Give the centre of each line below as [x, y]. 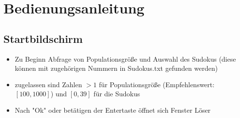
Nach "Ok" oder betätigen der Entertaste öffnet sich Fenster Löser [113, 110]
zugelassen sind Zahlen [48, 84]
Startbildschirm [43, 38]
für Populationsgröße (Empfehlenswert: [157, 84]
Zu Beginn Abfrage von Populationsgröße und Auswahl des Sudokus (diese [125, 59]
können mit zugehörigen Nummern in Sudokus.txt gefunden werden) [116, 68]
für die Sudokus [117, 94]
